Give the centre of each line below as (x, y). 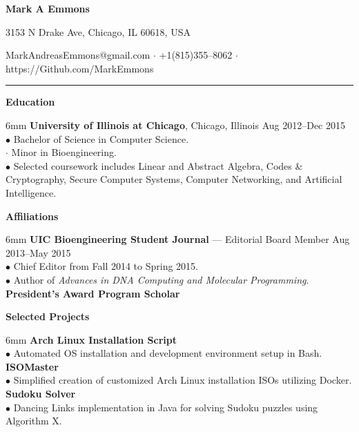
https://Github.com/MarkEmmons (80, 68)
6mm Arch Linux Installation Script (91, 339)
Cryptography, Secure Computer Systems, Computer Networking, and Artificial (174, 179)
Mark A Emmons (48, 8)
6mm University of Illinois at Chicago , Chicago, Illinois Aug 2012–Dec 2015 (175, 125)
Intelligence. (31, 192)
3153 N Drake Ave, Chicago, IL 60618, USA (98, 31)
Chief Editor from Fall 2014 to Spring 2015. (106, 266)
